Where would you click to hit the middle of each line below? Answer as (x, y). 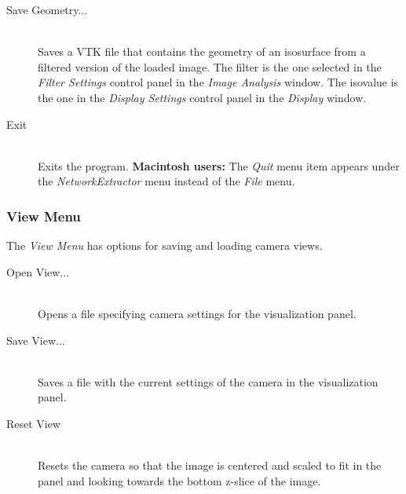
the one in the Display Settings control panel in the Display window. (202, 97)
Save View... (36, 340)
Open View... (38, 271)
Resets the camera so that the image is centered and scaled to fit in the (210, 465)
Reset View (34, 423)
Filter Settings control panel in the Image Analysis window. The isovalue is (218, 82)
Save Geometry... (47, 9)
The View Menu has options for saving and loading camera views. (165, 245)
